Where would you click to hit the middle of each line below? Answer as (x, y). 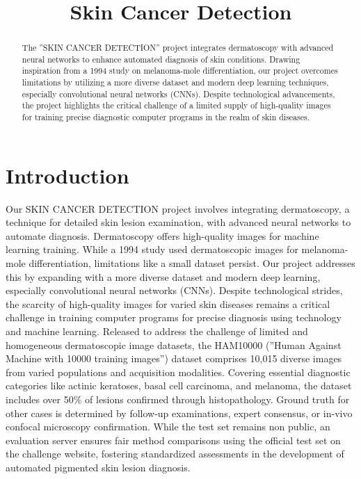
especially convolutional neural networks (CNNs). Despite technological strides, (174, 290)
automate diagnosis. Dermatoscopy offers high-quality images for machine (162, 235)
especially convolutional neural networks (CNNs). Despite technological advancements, (178, 94)
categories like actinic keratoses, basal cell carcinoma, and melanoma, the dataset (179, 385)
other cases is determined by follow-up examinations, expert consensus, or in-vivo (179, 413)
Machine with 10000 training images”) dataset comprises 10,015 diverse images (174, 358)
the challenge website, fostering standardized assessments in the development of (175, 454)
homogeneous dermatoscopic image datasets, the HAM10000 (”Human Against (174, 344)
